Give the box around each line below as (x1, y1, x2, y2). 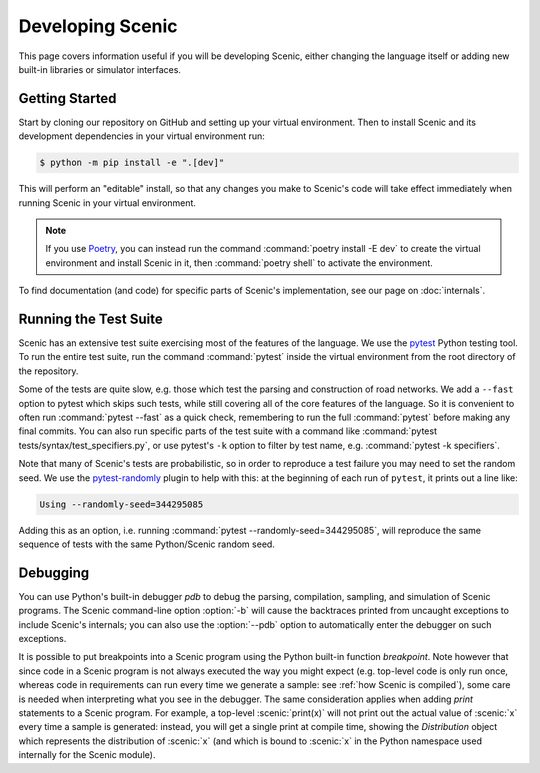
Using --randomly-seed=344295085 (39, 498, 204, 510)
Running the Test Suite (18, 310, 164, 327)
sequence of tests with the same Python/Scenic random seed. (18, 538, 275, 550)
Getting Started (18, 90, 117, 107)
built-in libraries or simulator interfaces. (18, 63, 182, 75)
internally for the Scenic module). (18, 749, 156, 761)
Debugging (18, 564, 90, 581)
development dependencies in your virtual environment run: (18, 130, 265, 142)
